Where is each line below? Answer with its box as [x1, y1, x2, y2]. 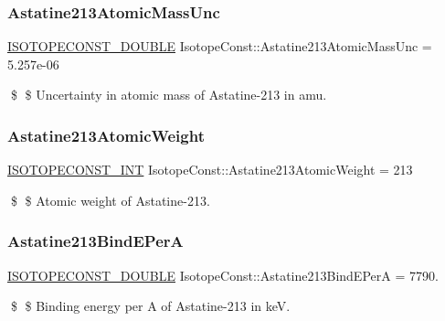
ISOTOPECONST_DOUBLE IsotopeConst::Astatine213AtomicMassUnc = [7, 37, 432, 56]
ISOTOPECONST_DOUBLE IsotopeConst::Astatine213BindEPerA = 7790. [7, 265, 439, 284]
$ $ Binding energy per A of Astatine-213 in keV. [10, 296, 291, 316]
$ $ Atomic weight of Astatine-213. [10, 190, 210, 209]
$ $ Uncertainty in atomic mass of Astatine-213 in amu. [10, 85, 327, 104]
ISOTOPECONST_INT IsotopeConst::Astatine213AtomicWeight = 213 [7, 160, 413, 179]
